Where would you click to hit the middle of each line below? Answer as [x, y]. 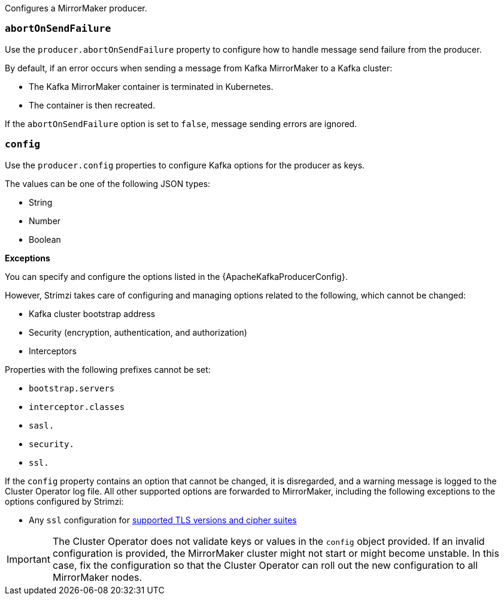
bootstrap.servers [72, 388]
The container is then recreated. [92, 105]
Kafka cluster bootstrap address [92, 313]
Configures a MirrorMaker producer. [76, 8]
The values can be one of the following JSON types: [108, 183]
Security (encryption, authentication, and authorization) [138, 332]
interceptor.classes [77, 407]
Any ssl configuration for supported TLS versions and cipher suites [163, 520]
